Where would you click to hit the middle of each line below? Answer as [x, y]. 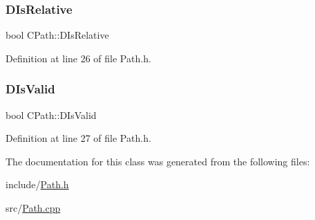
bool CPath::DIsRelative [57, 35]
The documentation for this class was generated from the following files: [158, 161]
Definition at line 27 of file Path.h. [78, 138]
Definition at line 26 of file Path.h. [78, 58]
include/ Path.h [37, 184]
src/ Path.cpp [33, 208]
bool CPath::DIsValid [51, 114]
